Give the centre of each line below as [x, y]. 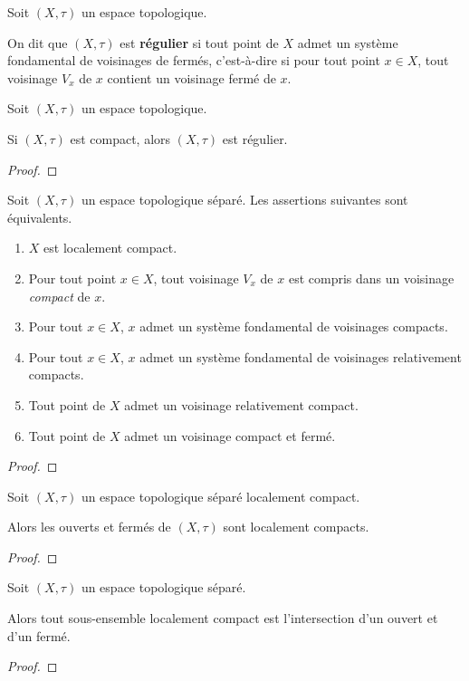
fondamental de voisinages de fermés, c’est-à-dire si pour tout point [194, 60]
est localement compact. [110, 248]
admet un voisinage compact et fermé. [230, 435]
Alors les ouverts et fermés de [89, 527]
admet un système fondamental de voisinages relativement [301, 356]
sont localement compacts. [296, 527]
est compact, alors [120, 138]
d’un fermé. [39, 635]
